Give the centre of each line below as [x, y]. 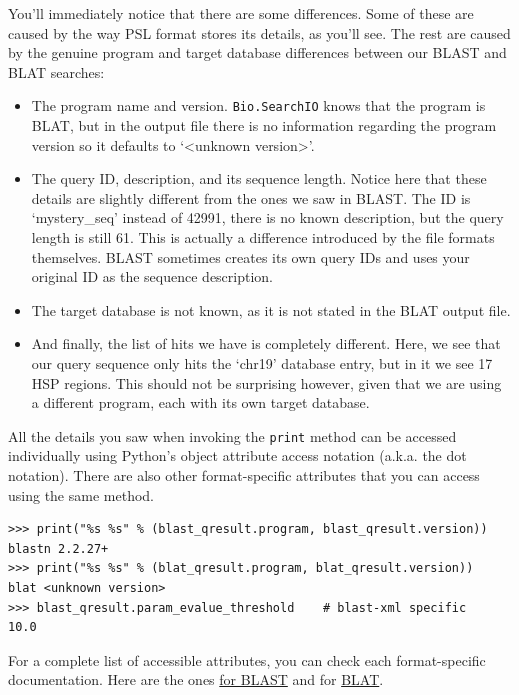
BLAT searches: [56, 71]
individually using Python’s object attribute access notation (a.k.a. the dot [237, 455]
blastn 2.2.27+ [58, 548]
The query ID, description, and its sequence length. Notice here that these [259, 178]
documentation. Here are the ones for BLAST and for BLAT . [196, 679]
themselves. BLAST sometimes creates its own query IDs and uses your [250, 256]
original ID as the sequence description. [152, 276]
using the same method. [81, 494]
